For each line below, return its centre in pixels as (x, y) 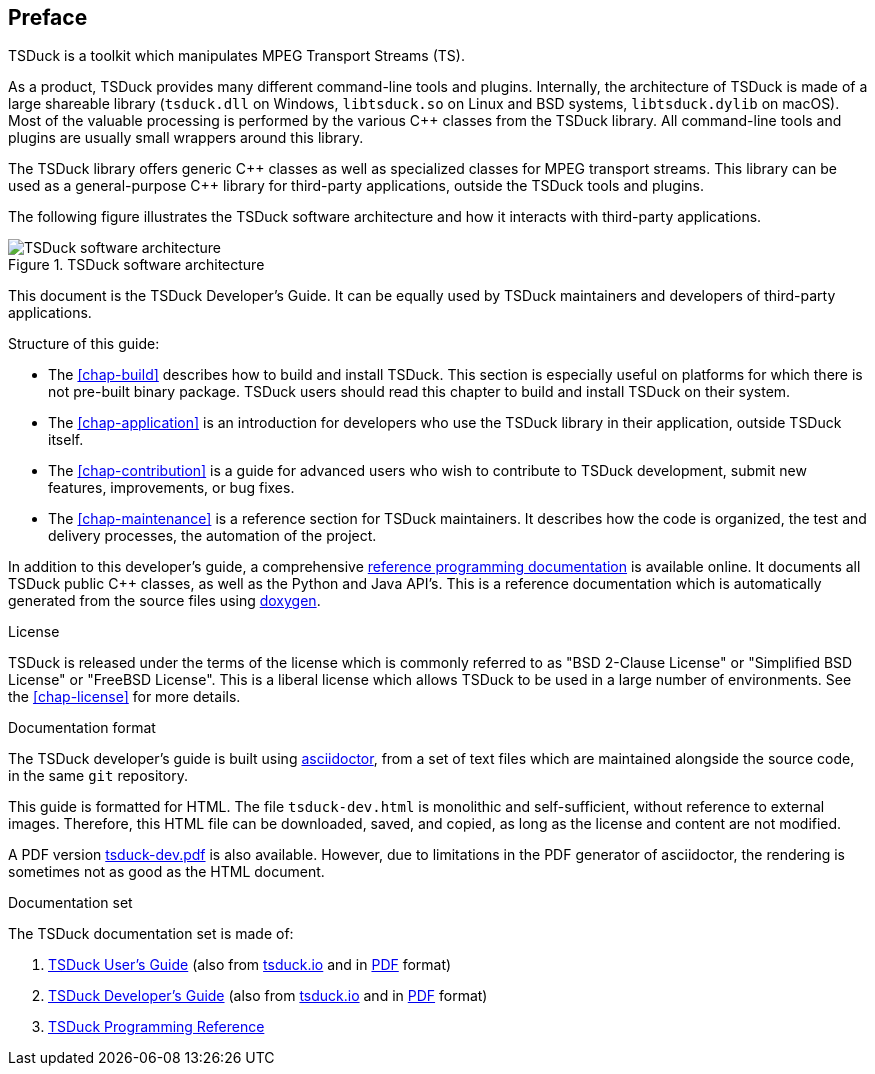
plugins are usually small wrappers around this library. (186, 138)
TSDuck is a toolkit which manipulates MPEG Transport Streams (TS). (236, 56)
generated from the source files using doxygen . (164, 601)
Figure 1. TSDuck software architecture (136, 265)
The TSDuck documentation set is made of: (151, 934)
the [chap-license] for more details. (124, 697)
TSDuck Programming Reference (156, 1027)
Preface (48, 17)
